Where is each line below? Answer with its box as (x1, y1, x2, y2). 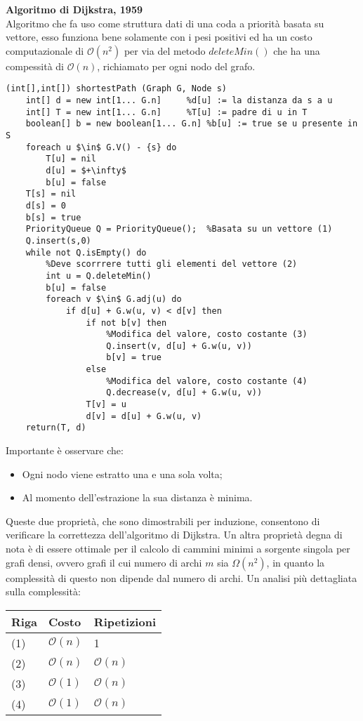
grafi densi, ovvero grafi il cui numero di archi (6, 555, 202, 569)
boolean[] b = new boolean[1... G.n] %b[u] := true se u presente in (25, 119, 358, 129)
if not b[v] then (86, 317, 167, 328)
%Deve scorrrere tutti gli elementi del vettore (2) (46, 259, 298, 270)
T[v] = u (86, 399, 126, 410)
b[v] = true (106, 352, 161, 363)
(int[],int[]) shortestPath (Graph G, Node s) (6, 84, 227, 94)
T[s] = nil (25, 189, 77, 199)
